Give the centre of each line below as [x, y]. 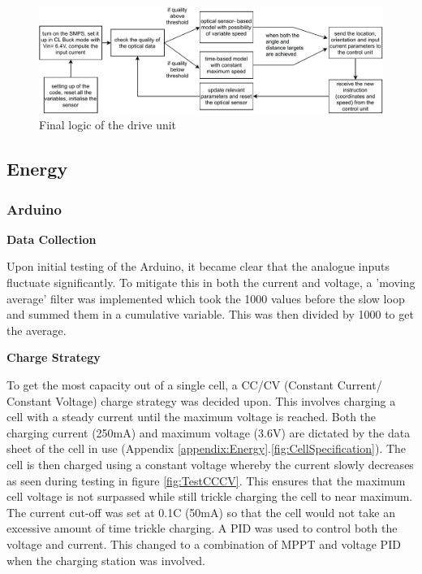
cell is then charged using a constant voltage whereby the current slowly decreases [210, 464]
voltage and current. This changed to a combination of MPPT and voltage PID [204, 544]
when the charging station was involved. [106, 560]
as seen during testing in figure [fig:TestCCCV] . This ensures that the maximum [206, 480]
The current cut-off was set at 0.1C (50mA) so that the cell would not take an [201, 512]
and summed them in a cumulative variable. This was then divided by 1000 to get [210, 314]
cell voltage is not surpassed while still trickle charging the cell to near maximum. [210, 496]
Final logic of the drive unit [108, 125]
